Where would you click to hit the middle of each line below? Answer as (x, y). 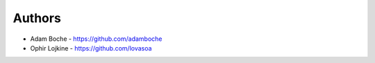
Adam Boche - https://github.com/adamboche (96, 39)
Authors (37, 18)
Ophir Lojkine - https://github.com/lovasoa (91, 48)
